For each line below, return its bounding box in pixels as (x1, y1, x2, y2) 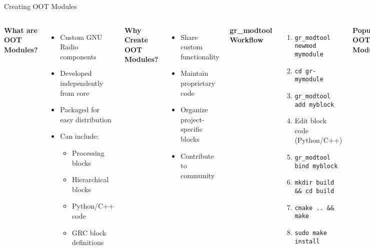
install (294, 238, 320, 245)
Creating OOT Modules (4, 1, 77, 11)
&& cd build (294, 187, 334, 195)
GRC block (72, 227, 106, 238)
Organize (180, 104, 208, 115)
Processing (72, 147, 104, 158)
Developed (60, 68, 92, 78)
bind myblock (294, 162, 338, 170)
